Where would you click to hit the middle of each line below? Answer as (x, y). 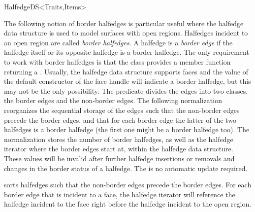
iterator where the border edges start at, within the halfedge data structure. (119, 149)
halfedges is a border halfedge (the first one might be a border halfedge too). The (127, 129)
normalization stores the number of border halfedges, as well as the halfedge (119, 139)
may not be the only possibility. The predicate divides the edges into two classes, (126, 90)
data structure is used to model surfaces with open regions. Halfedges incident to (126, 33)
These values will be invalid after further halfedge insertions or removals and (119, 158)
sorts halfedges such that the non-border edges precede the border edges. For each (128, 185)
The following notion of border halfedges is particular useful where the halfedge (124, 23)
